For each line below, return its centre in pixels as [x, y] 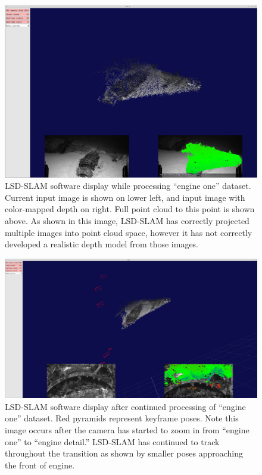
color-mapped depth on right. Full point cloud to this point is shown [130, 209]
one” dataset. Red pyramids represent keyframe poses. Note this [122, 418]
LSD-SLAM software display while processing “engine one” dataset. [128, 186]
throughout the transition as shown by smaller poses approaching [124, 453]
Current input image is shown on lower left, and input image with [125, 197]
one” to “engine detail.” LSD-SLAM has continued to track [112, 441]
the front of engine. [40, 465]
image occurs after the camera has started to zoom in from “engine [127, 430]
